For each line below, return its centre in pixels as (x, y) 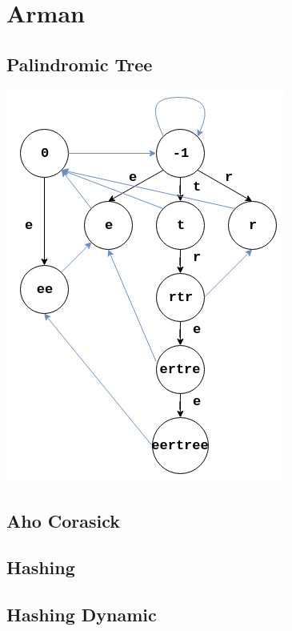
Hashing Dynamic (82, 615)
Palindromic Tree (80, 64)
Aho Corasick (64, 520)
